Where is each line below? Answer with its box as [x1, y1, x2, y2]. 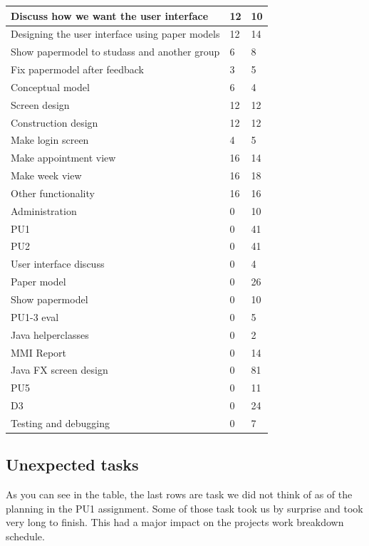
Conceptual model [11, 79, 90, 94]
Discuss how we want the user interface [11, 8, 209, 23]
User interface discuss [11, 256, 105, 271]
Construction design [11, 115, 98, 130]
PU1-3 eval [11, 309, 59, 324]
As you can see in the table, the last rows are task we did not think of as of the [6, 487, 353, 502]
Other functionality [11, 185, 95, 200]
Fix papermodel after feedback [11, 62, 144, 77]
